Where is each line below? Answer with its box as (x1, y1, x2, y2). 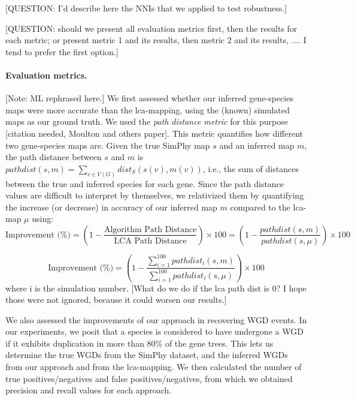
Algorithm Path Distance (104, 225, 197, 234)
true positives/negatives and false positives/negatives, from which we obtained (5, 372, 293, 384)
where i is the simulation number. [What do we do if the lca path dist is (5, 281, 269, 294)
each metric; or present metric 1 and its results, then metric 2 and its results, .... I (5, 34, 307, 46)
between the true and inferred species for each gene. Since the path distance (5, 177, 284, 190)
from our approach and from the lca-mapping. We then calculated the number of (5, 360, 302, 373)
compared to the (230, 200, 290, 213)
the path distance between (5, 151, 102, 163)
